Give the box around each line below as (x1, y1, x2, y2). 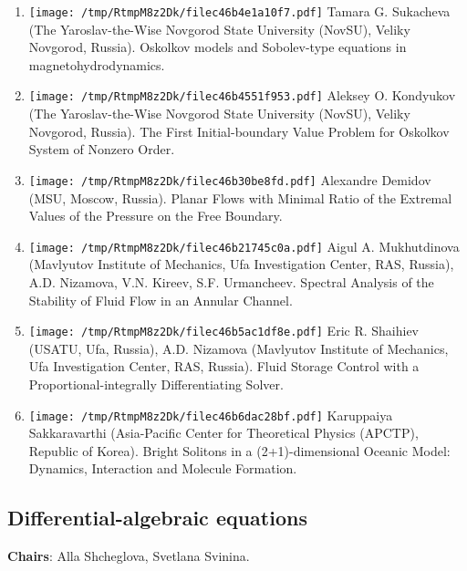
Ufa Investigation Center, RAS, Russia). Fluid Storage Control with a (28, 357, 420, 376)
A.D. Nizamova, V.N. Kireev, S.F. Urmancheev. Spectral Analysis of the (28, 272, 434, 291)
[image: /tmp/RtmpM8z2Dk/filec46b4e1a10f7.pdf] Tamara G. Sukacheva (28, 2, 451, 20)
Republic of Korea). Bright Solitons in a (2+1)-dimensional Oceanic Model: (28, 441, 451, 460)
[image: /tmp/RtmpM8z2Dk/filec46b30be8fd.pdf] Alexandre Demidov (28, 170, 431, 189)
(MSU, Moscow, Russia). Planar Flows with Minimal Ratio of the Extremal (28, 188, 452, 207)
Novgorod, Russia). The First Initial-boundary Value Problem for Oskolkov (28, 121, 450, 140)
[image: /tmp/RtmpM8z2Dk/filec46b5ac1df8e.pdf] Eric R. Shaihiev (28, 321, 420, 340)
